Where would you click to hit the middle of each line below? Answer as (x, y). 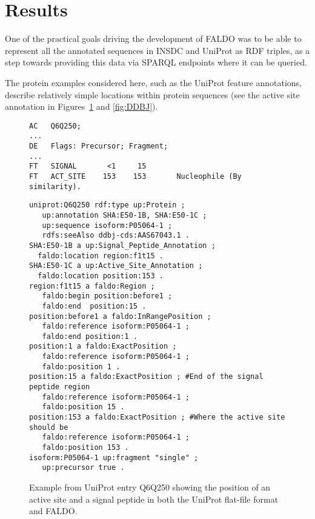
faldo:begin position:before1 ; (107, 296)
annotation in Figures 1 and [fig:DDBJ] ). (81, 106)
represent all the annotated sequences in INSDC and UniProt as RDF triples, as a (157, 50)
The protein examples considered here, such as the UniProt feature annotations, (153, 82)
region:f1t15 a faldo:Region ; (92, 286)
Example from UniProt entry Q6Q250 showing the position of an (150, 487)
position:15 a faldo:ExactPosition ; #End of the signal (146, 377)
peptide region (60, 387)
